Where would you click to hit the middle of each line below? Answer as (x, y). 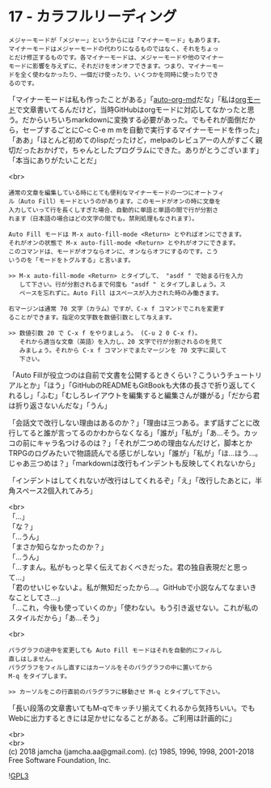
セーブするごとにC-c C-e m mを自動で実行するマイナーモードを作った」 (143, 130)
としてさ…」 (43, 597)
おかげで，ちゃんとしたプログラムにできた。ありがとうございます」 (150, 150)
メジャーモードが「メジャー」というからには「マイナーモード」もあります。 (116, 40)
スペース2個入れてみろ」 (56, 490)
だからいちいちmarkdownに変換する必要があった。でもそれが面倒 (132, 119)
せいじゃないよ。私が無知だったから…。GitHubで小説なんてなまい (140, 587)
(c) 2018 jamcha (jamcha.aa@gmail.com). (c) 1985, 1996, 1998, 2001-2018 (131, 752)
